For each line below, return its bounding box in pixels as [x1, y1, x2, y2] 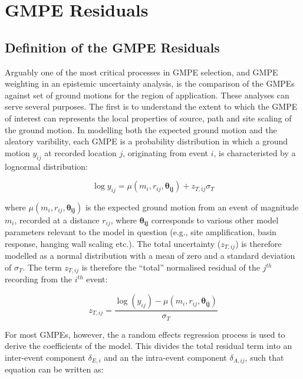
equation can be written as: [5, 363, 104, 375]
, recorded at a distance [14, 213, 100, 226]
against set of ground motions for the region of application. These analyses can [5, 88, 289, 101]
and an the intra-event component [104, 351, 227, 363]
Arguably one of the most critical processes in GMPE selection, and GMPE [5, 65, 278, 78]
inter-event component [5, 351, 85, 363]
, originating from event [123, 146, 209, 159]
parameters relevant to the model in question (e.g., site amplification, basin [5, 226, 276, 238]
